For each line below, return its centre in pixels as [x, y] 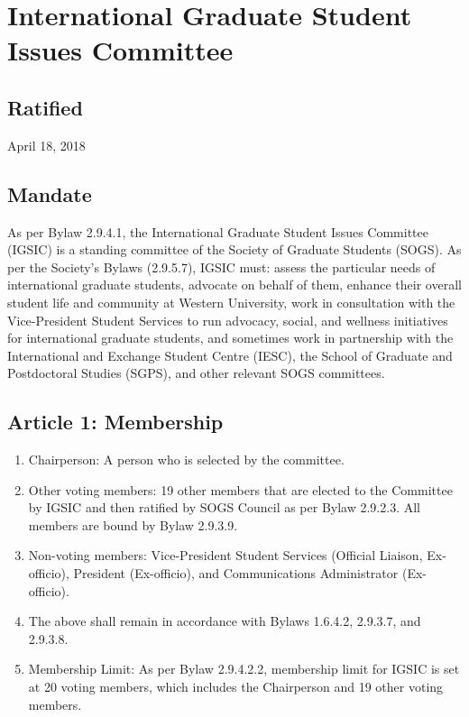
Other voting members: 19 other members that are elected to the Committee [240, 489]
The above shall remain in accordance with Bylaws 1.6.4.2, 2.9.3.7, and [225, 621]
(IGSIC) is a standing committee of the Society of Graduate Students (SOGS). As [234, 249]
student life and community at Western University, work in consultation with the [231, 302]
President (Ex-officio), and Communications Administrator [236, 573]
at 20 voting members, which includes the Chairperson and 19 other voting [236, 687]
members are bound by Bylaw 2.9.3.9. [133, 524]
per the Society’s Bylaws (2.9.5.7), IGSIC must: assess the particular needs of [221, 267]
